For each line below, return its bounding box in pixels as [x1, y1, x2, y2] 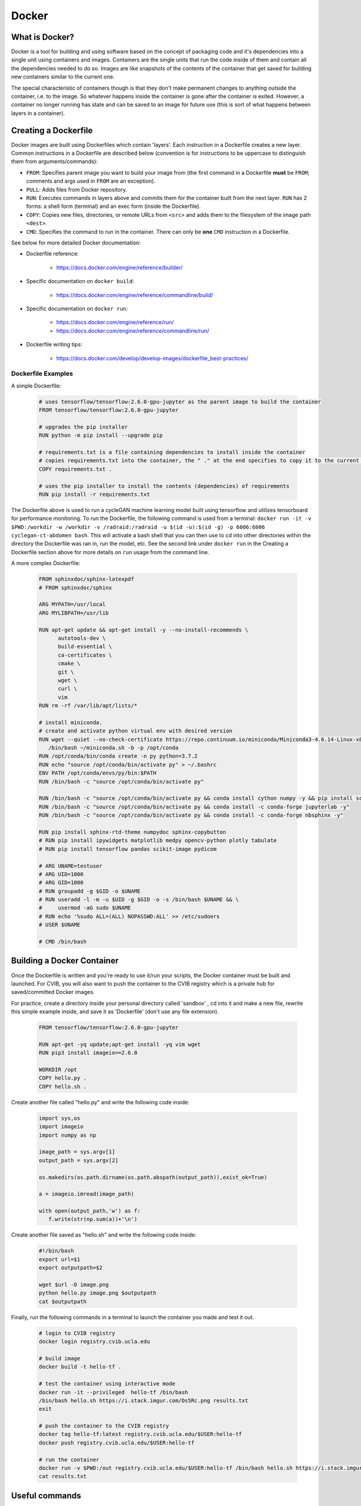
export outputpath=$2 [39, 1264, 103, 1271]
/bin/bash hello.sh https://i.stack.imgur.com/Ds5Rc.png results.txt [39, 1397, 248, 1404]
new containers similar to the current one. [11, 73, 115, 81]
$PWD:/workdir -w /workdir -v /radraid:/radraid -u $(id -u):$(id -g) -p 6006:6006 [11, 523, 265, 530]
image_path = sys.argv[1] [39, 1148, 116, 1155]
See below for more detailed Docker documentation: [11, 239, 141, 246]
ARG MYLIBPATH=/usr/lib [39, 609, 110, 616]
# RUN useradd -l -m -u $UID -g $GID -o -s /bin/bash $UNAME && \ [39, 896, 239, 903]
